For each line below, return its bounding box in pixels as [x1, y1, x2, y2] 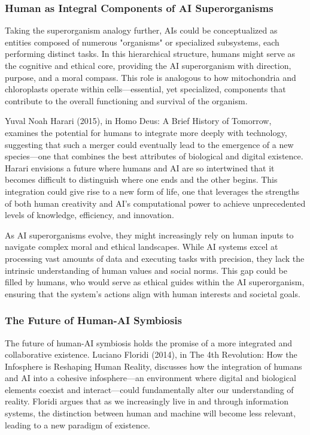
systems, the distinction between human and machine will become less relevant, [5, 407, 296, 419]
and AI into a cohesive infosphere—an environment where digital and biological [5, 371, 296, 384]
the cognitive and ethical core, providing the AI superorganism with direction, [5, 59, 291, 71]
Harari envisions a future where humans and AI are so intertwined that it [5, 161, 275, 174]
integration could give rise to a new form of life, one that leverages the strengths [5, 185, 300, 197]
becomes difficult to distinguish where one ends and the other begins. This [5, 173, 278, 186]
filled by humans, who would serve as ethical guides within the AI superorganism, [5, 276, 305, 288]
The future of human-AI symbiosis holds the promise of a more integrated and [5, 336, 293, 349]
